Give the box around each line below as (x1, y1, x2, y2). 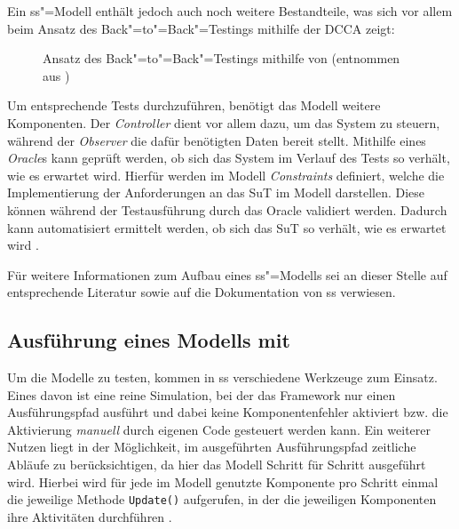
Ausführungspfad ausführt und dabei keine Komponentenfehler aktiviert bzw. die (7, 403, 448, 421)
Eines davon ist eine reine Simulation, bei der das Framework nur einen (7, 385, 396, 404)
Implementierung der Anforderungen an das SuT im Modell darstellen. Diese (7, 183, 425, 202)
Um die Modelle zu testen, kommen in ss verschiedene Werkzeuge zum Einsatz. (7, 368, 438, 387)
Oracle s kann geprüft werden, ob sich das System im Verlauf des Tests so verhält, (7, 148, 450, 167)
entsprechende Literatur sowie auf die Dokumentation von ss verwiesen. (7, 283, 396, 301)
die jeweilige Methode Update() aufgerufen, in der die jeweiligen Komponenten (7, 490, 437, 509)
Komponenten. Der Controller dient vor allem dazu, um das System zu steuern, (7, 113, 440, 132)
